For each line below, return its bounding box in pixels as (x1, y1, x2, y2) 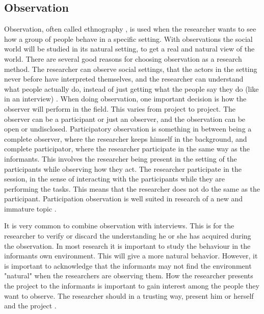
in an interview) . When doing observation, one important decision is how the (4, 93, 247, 104)
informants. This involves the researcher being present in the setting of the (4, 153, 237, 164)
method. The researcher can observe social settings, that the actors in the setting (4, 63, 257, 74)
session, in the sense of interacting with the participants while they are (4, 173, 225, 184)
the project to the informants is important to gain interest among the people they (4, 280, 259, 291)
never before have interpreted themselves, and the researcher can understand (4, 73, 244, 84)
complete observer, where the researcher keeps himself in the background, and (4, 133, 247, 144)
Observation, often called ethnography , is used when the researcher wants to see (4, 23, 256, 34)
